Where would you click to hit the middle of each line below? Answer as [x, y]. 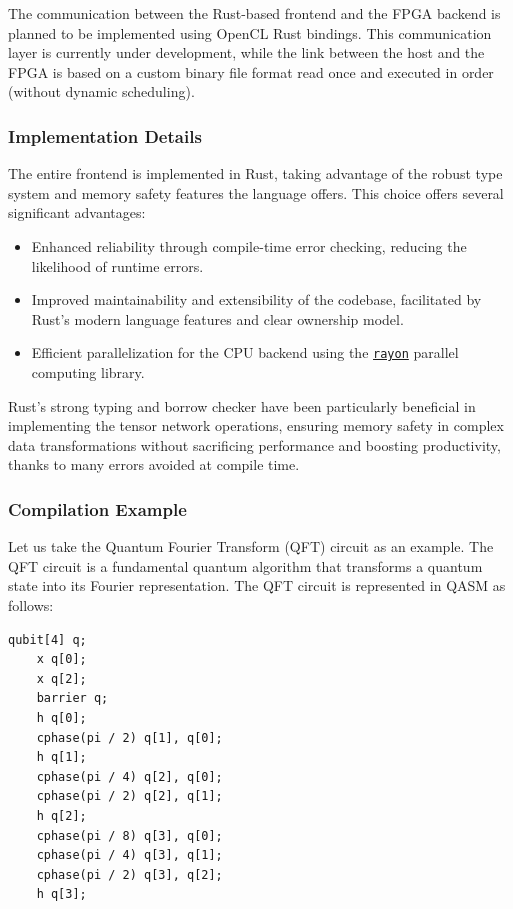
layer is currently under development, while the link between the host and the [246, 52]
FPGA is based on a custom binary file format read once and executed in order [251, 71]
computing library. [88, 372]
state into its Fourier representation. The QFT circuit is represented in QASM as [257, 585]
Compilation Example [97, 508]
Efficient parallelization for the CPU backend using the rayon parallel [245, 352]
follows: [31, 604]
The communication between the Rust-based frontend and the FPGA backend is [254, 13]
